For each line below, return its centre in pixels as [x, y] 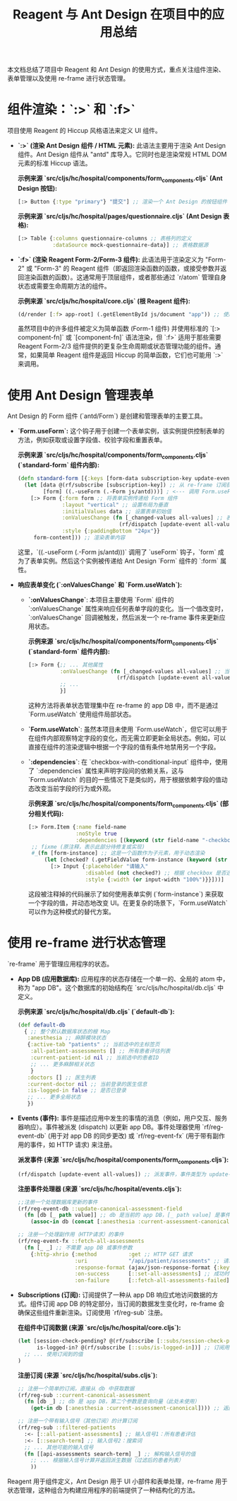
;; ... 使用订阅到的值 [54, 1354]
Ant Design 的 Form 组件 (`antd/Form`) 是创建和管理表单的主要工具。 [107, 416]
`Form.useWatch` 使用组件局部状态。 [81, 714]
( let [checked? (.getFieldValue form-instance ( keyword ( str [136, 860]
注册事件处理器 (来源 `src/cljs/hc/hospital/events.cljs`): [99, 1188]
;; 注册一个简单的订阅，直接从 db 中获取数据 [76, 1389]
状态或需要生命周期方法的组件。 [64, 286]
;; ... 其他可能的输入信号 [59, 1447]
